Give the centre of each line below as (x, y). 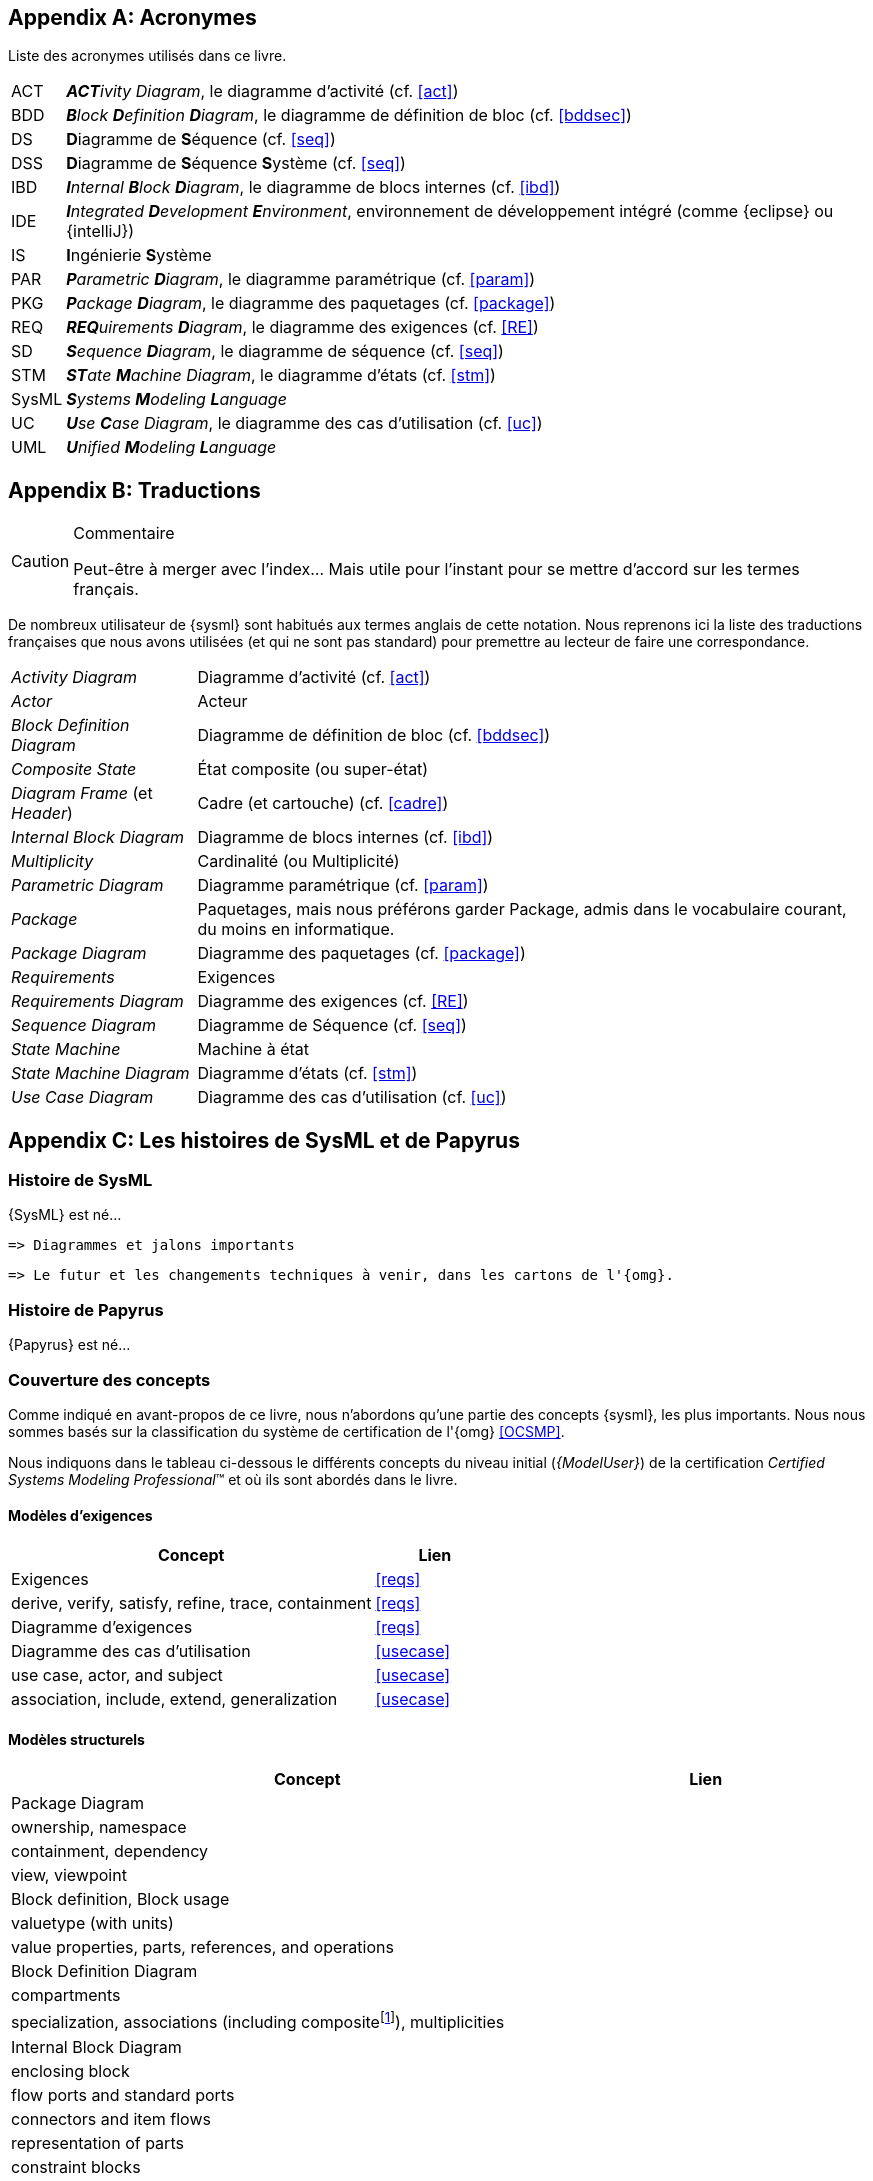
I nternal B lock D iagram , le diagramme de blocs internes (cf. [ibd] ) (313, 187)
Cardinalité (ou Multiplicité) (298, 861)
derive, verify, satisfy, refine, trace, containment (191, 1603)
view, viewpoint (69, 1875)
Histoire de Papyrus (86, 1309)
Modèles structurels (76, 1739)
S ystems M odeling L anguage (176, 399)
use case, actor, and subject (117, 1675)
